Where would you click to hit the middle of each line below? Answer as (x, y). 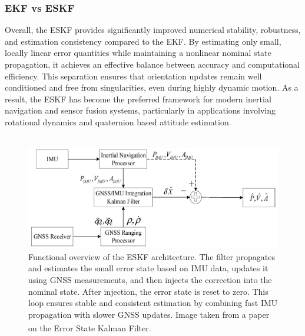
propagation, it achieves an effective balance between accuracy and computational (152, 64)
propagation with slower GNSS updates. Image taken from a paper (149, 314)
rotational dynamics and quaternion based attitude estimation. (118, 122)
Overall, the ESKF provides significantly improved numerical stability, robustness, (153, 30)
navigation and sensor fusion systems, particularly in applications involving (140, 110)
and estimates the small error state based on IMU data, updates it (148, 268)
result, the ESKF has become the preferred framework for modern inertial (138, 99)
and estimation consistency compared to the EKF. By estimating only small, (143, 41)
